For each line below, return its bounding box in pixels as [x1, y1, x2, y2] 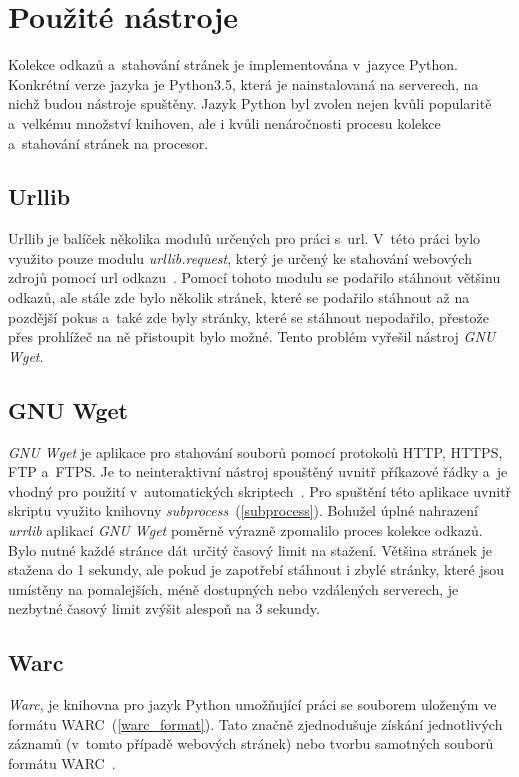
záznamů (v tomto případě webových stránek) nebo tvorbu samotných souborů [8, 733, 494, 754]
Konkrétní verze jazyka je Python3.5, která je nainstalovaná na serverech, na [8, 73, 479, 94]
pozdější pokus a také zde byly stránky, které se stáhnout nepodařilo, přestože [8, 306, 489, 327]
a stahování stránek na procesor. [8, 132, 209, 153]
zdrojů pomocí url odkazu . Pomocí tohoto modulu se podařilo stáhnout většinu [8, 267, 501, 288]
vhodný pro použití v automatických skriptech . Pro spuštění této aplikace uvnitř [8, 480, 512, 501]
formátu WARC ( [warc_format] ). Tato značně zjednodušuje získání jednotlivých [8, 713, 503, 734]
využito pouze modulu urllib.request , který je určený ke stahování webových [8, 247, 472, 268]
